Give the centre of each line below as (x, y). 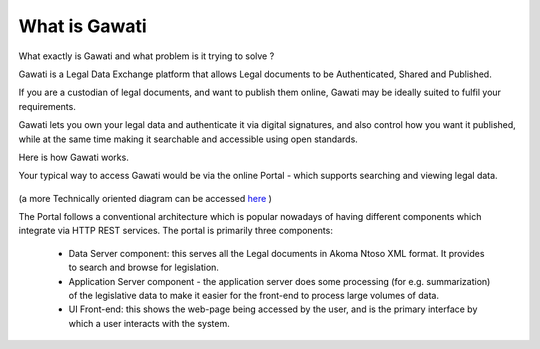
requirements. (47, 106)
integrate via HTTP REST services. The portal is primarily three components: (176, 231)
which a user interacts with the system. (149, 323)
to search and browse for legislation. (144, 267)
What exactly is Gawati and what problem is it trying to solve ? (146, 56)
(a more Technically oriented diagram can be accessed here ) (145, 198)
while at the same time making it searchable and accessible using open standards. (188, 139)
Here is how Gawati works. (73, 157)
